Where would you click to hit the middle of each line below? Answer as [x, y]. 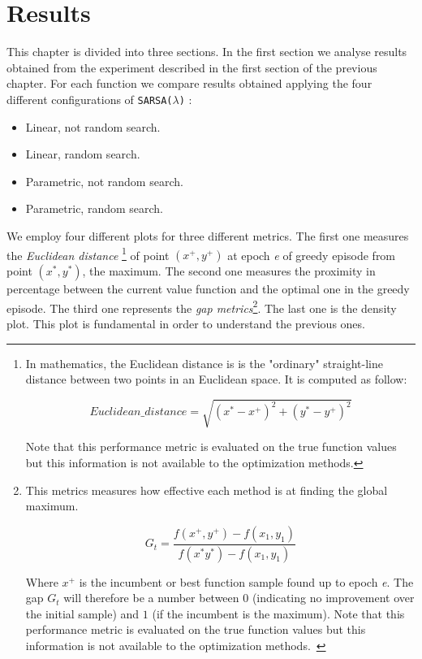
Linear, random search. [83, 154]
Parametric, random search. [95, 208]
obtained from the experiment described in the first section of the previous [192, 67]
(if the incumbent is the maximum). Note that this [278, 613]
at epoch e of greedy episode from [312, 255]
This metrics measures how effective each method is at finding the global [207, 490]
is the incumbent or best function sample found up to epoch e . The [246, 581]
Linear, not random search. [93, 126]
